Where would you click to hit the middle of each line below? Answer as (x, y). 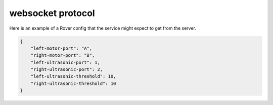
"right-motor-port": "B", (63, 56)
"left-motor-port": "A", (61, 48)
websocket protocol (52, 13)
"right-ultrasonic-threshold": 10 (73, 83)
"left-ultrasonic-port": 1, (65, 62)
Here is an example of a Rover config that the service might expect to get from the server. (103, 28)
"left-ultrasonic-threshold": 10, (73, 76)
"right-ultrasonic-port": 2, (67, 70)
